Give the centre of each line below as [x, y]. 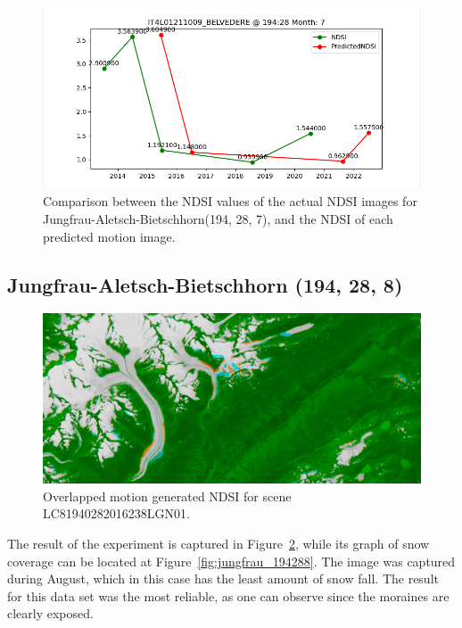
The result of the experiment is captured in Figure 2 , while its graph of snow [219, 544]
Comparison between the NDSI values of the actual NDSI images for [230, 201]
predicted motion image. [109, 236]
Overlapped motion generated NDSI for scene [167, 496]
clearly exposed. [50, 613]
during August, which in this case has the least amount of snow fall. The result [223, 578]
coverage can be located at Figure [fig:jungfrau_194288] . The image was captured [231, 561]
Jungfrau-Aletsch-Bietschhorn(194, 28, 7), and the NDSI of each [218, 219]
